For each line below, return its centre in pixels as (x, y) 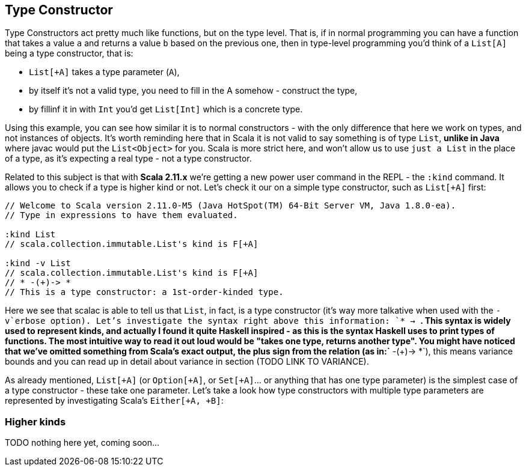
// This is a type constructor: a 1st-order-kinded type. (144, 292)
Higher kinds (35, 421)
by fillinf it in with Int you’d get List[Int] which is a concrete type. (166, 109)
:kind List (30, 235)
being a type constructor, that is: (69, 53)
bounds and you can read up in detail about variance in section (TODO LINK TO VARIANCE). (187, 362)
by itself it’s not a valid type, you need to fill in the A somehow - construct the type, (193, 91)
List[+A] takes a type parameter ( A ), (104, 72)
